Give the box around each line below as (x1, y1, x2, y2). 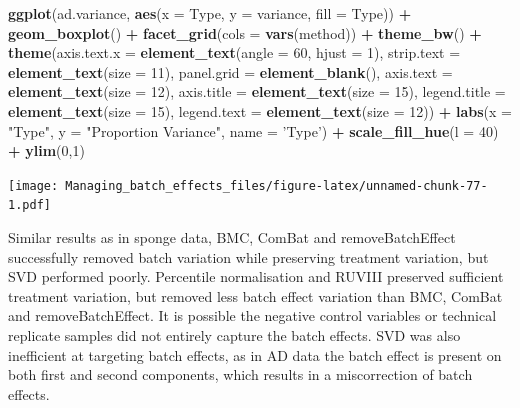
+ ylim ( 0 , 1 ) (8, 140, 85, 161)
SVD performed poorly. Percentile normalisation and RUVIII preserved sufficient (8, 266, 504, 287)
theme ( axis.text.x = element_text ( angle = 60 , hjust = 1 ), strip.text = (8, 42, 461, 63)
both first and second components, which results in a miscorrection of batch (8, 364, 473, 385)
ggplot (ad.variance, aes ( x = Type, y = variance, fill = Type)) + (8, 3, 412, 23)
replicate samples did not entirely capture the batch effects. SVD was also (8, 325, 461, 346)
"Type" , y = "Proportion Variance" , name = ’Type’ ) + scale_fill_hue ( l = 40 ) (8, 120, 499, 141)
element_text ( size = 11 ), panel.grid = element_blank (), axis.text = (8, 61, 453, 82)
